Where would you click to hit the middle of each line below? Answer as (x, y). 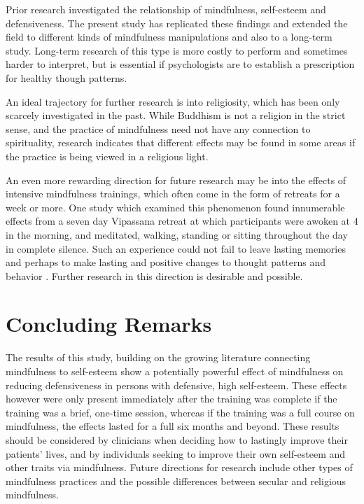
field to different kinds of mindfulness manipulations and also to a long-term (169, 37)
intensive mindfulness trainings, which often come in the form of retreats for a (173, 194)
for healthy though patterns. (66, 77)
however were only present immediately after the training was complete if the (171, 399)
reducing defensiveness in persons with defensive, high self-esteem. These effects (176, 385)
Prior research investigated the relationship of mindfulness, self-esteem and (166, 9)
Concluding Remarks (109, 324)
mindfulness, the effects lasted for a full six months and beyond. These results (173, 426)
